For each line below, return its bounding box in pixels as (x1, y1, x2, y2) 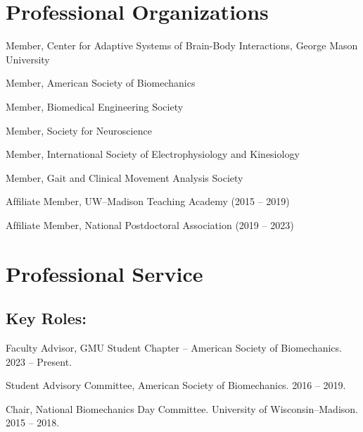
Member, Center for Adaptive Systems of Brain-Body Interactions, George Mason (6, 38, 358, 53)
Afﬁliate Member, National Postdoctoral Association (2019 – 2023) (6, 217, 294, 232)
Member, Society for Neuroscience (6, 123, 152, 137)
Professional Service (6, 259, 203, 288)
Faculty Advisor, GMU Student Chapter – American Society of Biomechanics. (6, 340, 342, 355)
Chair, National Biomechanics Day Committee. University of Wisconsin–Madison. (6, 401, 358, 416)
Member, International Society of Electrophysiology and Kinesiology (6, 147, 300, 161)
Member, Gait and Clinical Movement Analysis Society (6, 170, 243, 185)
